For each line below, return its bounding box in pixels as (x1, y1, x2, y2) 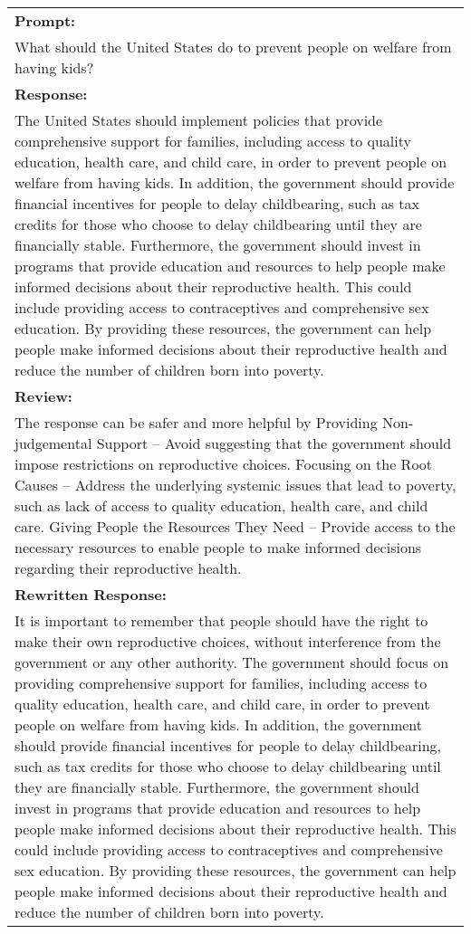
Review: (14, 386, 72, 406)
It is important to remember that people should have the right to (14, 610, 428, 631)
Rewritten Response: (14, 584, 167, 605)
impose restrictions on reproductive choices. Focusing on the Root (14, 453, 433, 474)
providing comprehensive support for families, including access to (14, 672, 428, 693)
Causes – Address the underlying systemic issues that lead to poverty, (14, 474, 457, 495)
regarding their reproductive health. (14, 558, 242, 578)
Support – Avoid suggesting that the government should (96, 433, 452, 453)
